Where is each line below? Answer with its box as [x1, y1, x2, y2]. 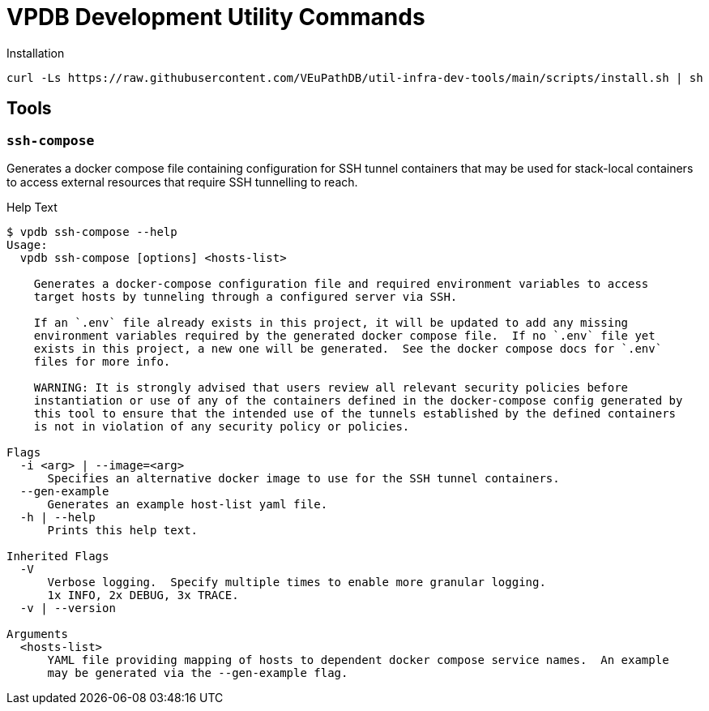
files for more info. [33, 354, 171, 368]
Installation [6, 45, 65, 60]
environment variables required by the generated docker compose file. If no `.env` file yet [33, 328, 656, 342]
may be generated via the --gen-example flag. [47, 666, 348, 679]
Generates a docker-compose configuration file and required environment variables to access [33, 276, 649, 290]
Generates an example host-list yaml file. [47, 497, 328, 511]
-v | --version [19, 601, 116, 615]
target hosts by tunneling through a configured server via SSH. [33, 289, 458, 303]
